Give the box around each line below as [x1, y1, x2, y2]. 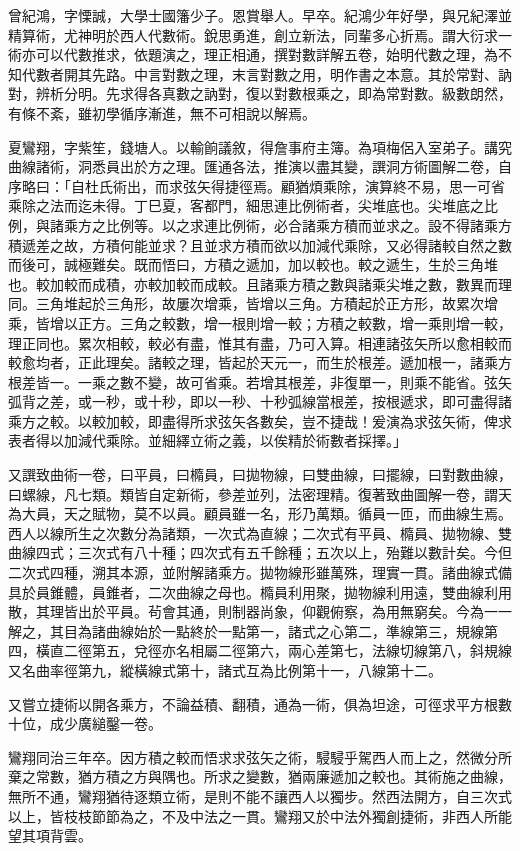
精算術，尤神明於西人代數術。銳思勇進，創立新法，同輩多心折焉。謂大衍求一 [8, 24, 512, 45]
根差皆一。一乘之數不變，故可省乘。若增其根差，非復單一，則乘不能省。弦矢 [8, 371, 512, 392]
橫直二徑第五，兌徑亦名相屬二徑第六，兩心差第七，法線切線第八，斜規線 [35, 640, 512, 661]
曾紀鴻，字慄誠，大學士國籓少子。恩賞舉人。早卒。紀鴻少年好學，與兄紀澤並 [8, 5, 512, 25]
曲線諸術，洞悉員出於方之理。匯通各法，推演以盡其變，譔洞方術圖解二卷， [8, 156, 498, 177]
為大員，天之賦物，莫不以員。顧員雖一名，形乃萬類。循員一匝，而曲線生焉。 [8, 503, 512, 524]
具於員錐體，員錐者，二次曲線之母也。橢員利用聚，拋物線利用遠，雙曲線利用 [8, 581, 512, 602]
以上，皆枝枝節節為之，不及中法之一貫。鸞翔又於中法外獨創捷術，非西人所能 [8, 805, 512, 826]
